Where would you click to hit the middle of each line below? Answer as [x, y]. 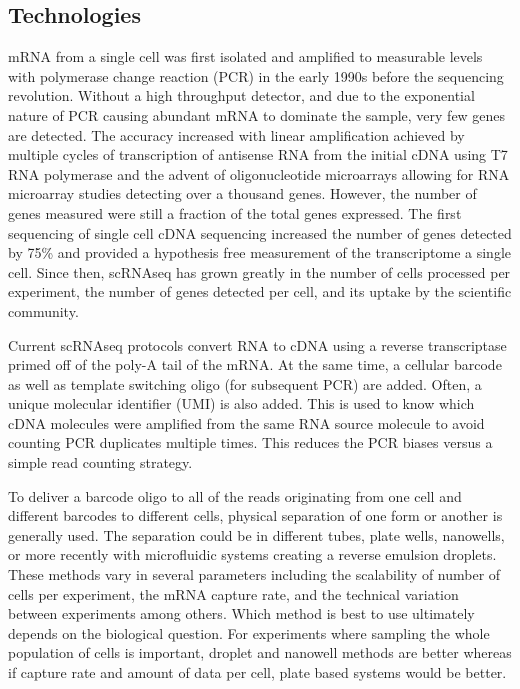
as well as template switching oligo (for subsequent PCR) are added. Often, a [245, 383]
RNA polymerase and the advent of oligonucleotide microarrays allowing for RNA [259, 173]
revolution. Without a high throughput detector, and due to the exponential [241, 95]
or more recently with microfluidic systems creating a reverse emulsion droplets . [252, 554]
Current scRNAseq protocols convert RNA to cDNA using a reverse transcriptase [257, 344]
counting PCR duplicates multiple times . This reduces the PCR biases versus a [250, 442]
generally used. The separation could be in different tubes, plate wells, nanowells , [256, 534]
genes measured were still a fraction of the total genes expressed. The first [235, 212]
